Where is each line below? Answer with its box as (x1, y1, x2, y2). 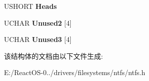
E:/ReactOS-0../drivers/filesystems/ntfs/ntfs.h (4, 67, 146, 78)
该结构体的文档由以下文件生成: (4, 50, 103, 61)
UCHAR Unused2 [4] (4, 17, 72, 28)
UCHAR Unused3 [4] (4, 34, 72, 44)
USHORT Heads (4, 1, 57, 11)
